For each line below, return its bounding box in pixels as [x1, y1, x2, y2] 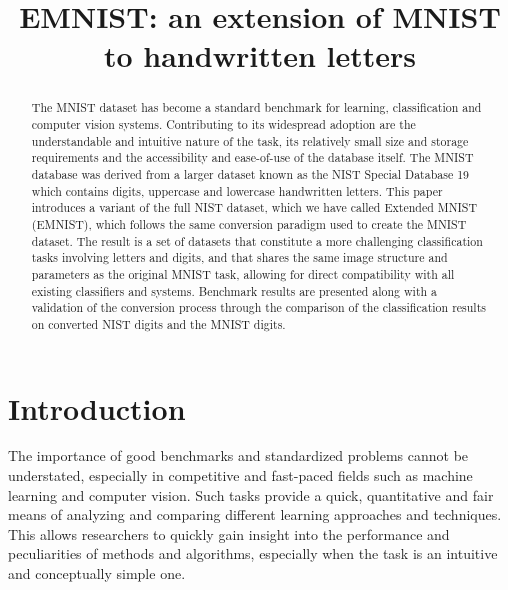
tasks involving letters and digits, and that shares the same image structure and [31, 249, 448, 266]
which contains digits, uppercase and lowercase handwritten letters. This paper [31, 182, 443, 199]
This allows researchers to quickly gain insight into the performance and [8, 523, 450, 544]
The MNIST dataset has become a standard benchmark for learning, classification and [31, 99, 482, 116]
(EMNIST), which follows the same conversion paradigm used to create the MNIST [31, 215, 467, 232]
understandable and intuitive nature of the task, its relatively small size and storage [31, 132, 469, 149]
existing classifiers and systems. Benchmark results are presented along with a [31, 282, 438, 299]
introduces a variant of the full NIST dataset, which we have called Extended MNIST [31, 199, 478, 216]
